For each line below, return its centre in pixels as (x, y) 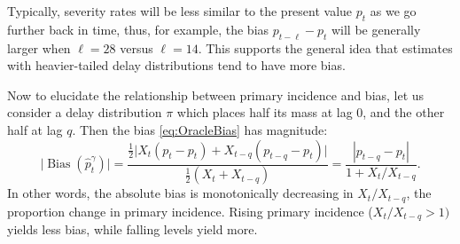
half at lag (35, 129)
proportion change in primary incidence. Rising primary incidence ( (190, 211)
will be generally (376, 29)
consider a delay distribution (85, 112)
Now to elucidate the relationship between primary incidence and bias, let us (216, 94)
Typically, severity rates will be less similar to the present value (180, 11)
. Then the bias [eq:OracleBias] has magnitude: (200, 129)
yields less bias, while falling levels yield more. (133, 229)
